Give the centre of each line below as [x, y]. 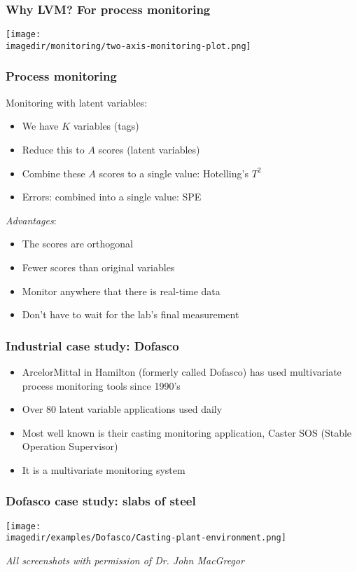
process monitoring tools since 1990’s [101, 385]
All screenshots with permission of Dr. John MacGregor [125, 560]
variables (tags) [106, 126]
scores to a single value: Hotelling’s [174, 173]
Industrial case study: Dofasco [92, 345]
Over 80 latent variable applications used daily [122, 409]
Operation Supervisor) [70, 446]
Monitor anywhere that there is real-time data [121, 291]
